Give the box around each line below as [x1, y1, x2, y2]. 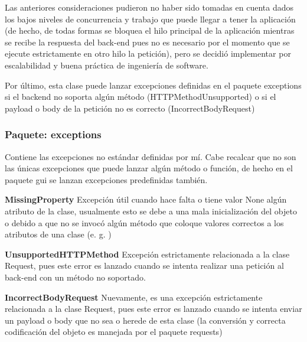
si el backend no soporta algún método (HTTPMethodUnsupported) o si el [5, 90, 276, 103]
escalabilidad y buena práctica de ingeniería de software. [5, 58, 208, 71]
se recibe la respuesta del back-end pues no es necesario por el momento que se [5, 35, 290, 48]
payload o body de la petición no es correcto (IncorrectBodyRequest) [5, 102, 255, 114]
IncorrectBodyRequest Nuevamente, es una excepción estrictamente [5, 291, 263, 303]
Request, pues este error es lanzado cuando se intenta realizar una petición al [5, 259, 284, 272]
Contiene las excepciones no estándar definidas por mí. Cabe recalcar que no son [5, 150, 296, 162]
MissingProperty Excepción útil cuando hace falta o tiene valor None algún [5, 193, 287, 206]
